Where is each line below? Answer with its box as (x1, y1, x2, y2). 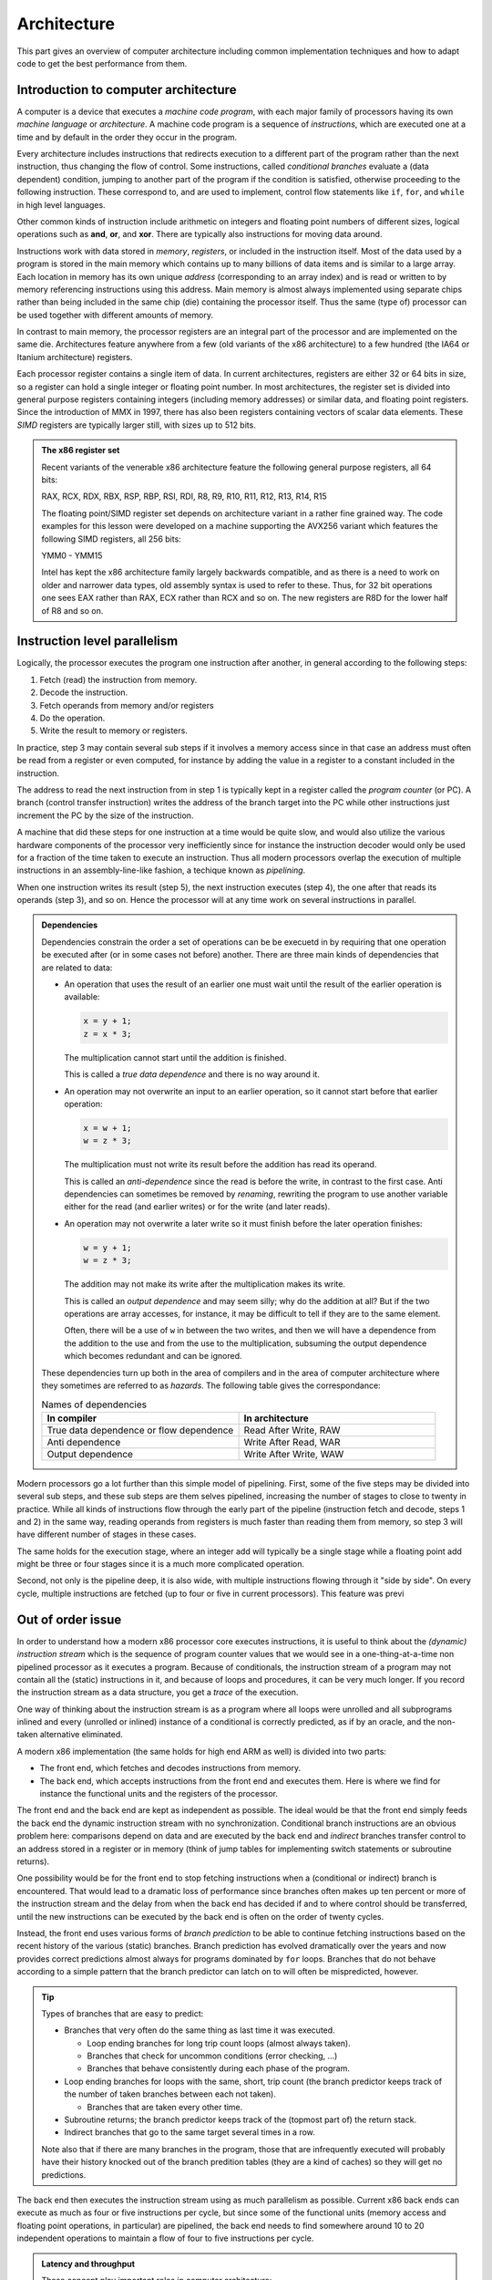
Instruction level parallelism (16, 634, 179, 649)
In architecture (243, 1412, 309, 1425)
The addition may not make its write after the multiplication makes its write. (64, 1279, 346, 1290)
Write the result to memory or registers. (39, 725, 189, 736)
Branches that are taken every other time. (87, 2101, 243, 2112)
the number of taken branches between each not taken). (64, 2088, 277, 2099)
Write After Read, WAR (243, 1435, 341, 1448)
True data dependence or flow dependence (46, 1424, 234, 1436)
